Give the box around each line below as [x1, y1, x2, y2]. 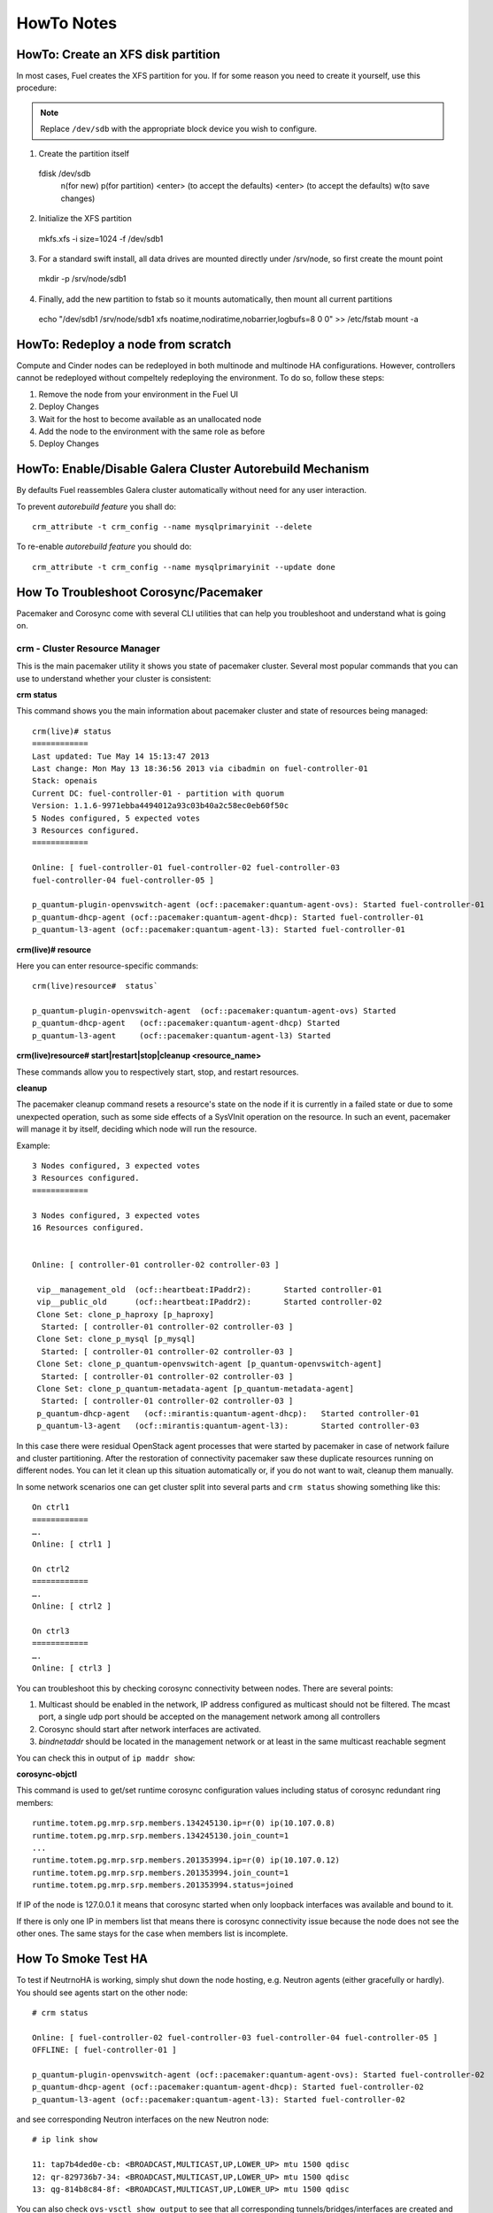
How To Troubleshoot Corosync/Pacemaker [16, 584, 263, 599]
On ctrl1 [32, 1502, 70, 1513]
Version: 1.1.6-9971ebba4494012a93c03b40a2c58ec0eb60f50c [32, 801, 289, 811]
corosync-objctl [16, 1769, 77, 1779]
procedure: [16, 82, 58, 93]
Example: [16, 1140, 50, 1151]
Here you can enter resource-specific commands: [16, 960, 199, 971]
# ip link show [32, 2134, 98, 2145]
